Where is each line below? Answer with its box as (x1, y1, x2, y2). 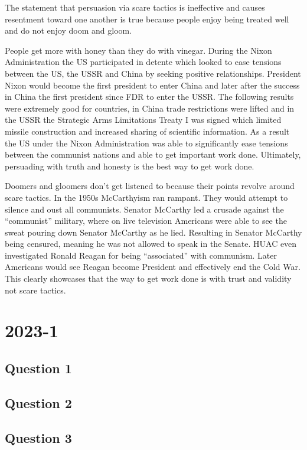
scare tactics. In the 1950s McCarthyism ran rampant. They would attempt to (5, 191, 288, 203)
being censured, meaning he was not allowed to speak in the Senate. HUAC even (5, 237, 297, 250)
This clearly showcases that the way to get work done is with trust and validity (5, 272, 292, 285)
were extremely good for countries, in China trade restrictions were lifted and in (5, 102, 295, 114)
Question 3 (5, 428, 72, 446)
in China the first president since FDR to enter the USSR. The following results (5, 90, 294, 103)
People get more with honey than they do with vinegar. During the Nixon (5, 44, 272, 56)
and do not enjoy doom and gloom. (5, 24, 132, 37)
